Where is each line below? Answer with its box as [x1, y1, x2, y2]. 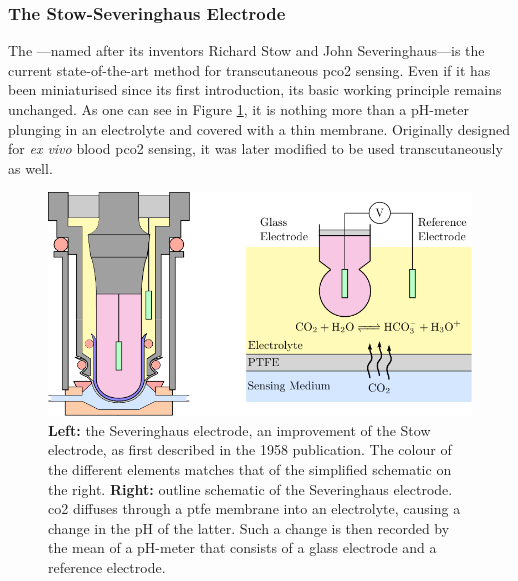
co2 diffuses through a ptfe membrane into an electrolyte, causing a [48, 498, 461, 519]
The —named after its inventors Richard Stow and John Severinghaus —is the [8, 40, 485, 61]
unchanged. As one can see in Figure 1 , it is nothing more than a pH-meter [8, 99, 469, 119]
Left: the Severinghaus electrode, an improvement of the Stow [48, 419, 431, 440]
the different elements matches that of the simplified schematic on [48, 459, 452, 480]
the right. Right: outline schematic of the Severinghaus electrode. [48, 478, 453, 499]
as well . [8, 157, 53, 178]
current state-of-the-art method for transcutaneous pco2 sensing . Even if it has [8, 59, 491, 80]
